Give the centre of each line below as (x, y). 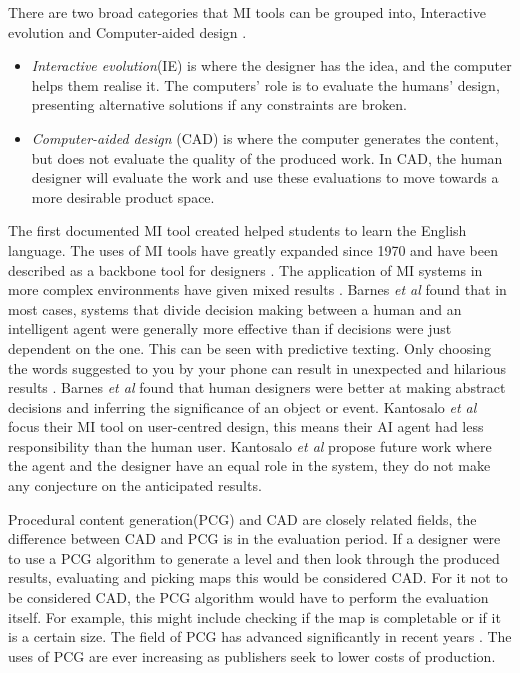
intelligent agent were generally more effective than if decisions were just (230, 328)
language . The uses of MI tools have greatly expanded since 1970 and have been (253, 249)
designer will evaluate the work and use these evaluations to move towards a (265, 177)
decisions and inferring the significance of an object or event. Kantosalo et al (242, 406)
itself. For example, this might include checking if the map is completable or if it (254, 616)
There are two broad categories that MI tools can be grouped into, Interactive (247, 12)
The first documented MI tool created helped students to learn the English (237, 230)
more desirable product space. (123, 196)
